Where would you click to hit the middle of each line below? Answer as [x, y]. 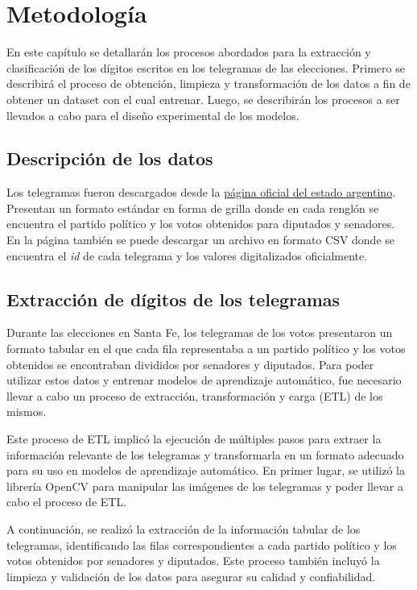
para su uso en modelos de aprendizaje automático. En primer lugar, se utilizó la [206, 470]
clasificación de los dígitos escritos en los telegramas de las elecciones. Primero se [206, 67]
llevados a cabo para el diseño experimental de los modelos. [153, 115]
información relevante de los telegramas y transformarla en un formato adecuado [205, 454]
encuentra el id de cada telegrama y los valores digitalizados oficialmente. [187, 255]
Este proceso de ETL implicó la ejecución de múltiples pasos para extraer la [194, 439]
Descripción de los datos [110, 158]
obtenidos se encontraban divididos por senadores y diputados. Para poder [190, 364]
